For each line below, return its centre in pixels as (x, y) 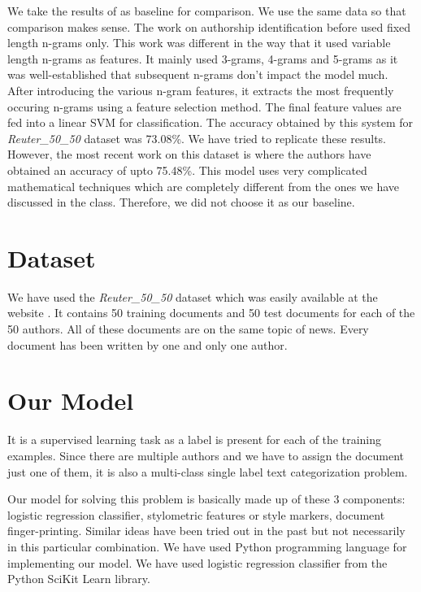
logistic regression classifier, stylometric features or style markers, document (196, 514)
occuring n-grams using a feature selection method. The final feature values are (204, 106)
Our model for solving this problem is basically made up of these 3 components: (206, 499)
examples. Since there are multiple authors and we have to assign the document (206, 455)
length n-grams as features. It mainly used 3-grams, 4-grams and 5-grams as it (203, 58)
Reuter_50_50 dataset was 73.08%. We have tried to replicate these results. (197, 138)
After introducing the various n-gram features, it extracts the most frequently (201, 90)
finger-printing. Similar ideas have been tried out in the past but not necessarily (206, 531)
